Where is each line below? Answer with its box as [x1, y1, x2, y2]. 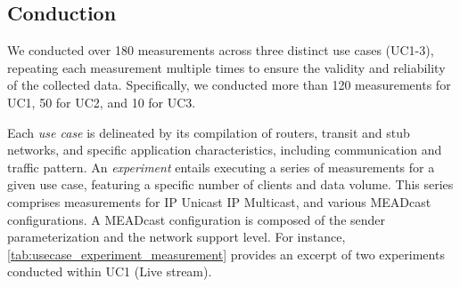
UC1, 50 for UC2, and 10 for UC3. [7, 92, 196, 111]
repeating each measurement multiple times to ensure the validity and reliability [7, 58, 446, 76]
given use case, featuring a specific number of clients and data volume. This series [7, 175, 454, 194]
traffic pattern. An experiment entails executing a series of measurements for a [7, 157, 435, 176]
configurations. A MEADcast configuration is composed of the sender [7, 210, 386, 228]
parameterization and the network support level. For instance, [7, 227, 346, 246]
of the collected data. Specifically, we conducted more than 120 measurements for [7, 76, 451, 94]
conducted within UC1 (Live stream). [7, 262, 212, 281]
